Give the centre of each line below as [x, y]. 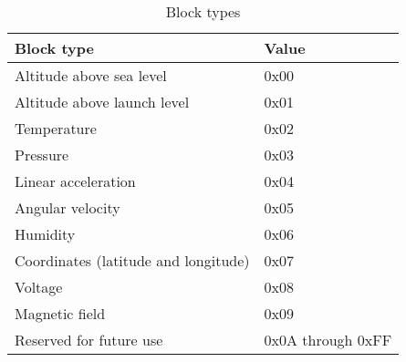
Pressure [42, 155]
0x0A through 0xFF [328, 340]
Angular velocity [68, 207]
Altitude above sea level [91, 75]
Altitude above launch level [102, 102]
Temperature [56, 128]
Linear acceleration [75, 181]
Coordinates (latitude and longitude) [132, 260]
